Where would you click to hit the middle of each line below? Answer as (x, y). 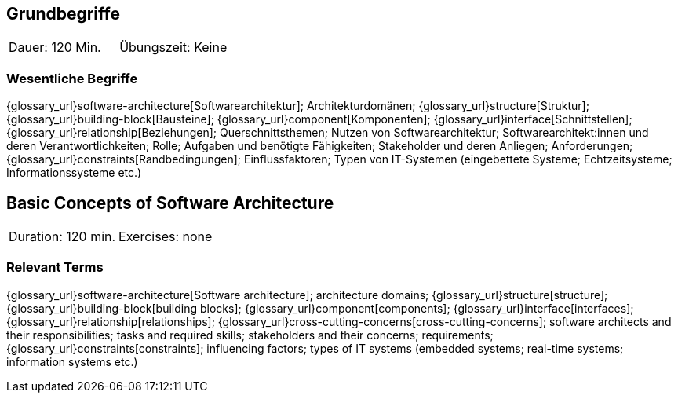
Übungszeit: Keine (173, 48)
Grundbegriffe (63, 14)
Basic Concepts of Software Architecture (170, 203)
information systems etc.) (72, 361)
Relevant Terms (55, 267)
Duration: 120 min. (62, 237)
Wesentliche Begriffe (72, 78)
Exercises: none (166, 237)
